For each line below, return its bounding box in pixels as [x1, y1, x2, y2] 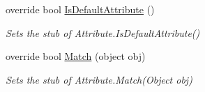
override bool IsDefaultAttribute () [6, 2, 155, 16]
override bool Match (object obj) [6, 49, 146, 63]
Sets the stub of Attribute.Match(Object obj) [6, 72, 192, 86]
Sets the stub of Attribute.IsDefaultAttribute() [6, 25, 200, 40]
